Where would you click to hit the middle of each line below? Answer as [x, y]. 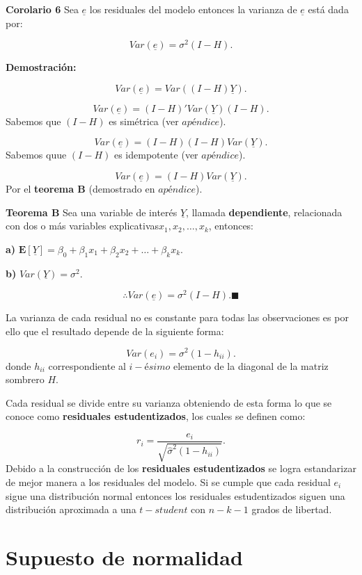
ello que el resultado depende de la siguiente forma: [115, 331]
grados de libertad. [292, 509]
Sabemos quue [36, 155]
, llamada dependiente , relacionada [264, 212]
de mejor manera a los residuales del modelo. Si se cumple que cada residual [168, 481]
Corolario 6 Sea [42, 9]
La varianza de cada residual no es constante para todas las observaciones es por [177, 317]
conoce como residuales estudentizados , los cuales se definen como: [156, 416]
